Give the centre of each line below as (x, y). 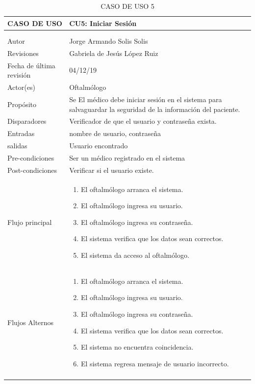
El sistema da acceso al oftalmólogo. (135, 255)
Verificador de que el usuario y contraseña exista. (143, 121)
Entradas (21, 133)
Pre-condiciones (31, 157)
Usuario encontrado (99, 146)
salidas (17, 146)
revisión (19, 75)
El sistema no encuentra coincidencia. (137, 347)
